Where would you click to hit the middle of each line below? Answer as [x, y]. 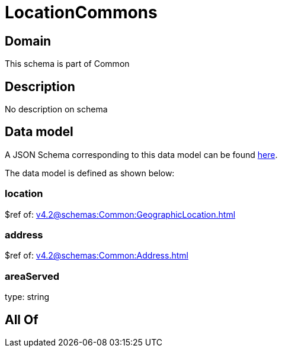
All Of [22, 319]
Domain [28, 41]
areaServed [32, 276]
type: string [27, 297]
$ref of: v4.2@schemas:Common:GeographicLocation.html [120, 214]
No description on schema [56, 109]
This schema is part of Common [67, 64]
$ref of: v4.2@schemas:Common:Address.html [97, 256]
